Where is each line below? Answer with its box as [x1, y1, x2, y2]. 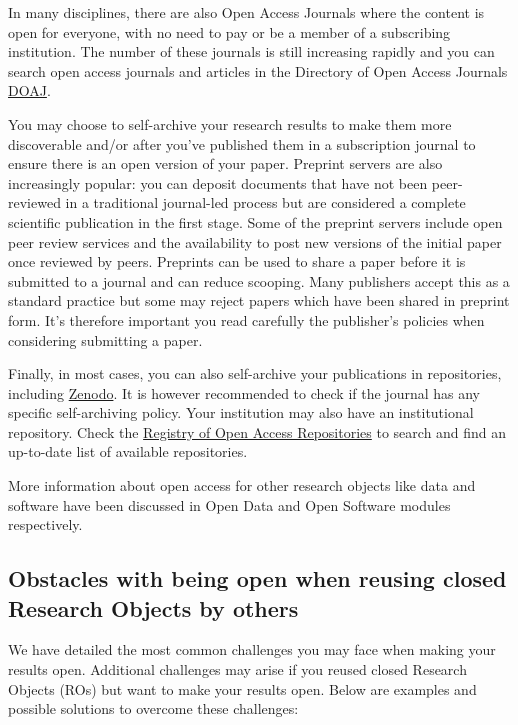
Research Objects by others [8, 592, 299, 623]
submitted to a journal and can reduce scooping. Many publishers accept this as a [8, 270, 510, 291]
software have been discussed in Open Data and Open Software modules [8, 494, 451, 515]
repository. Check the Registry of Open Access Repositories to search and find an [8, 421, 507, 442]
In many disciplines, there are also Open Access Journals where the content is [8, 2, 485, 22]
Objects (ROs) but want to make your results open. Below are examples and [8, 678, 477, 699]
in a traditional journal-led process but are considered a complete [65, 192, 466, 213]
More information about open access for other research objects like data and [8, 475, 476, 496]
